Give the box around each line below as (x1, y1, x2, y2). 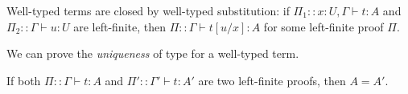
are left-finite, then (73, 18, 166, 35)
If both (6, 72, 41, 88)
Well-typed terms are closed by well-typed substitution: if (6, 2, 290, 18)
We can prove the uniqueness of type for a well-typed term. (6, 45, 299, 62)
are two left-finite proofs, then (198, 72, 346, 88)
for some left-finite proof (263, 18, 384, 35)
